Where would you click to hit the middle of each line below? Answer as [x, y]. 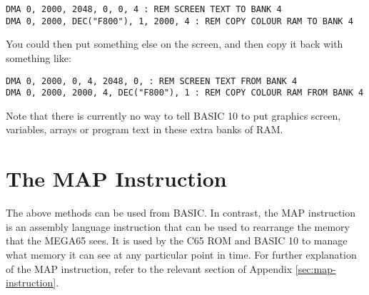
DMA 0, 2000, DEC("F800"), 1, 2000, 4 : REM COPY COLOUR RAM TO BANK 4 [180, 21]
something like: [39, 57]
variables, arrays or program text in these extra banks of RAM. [145, 129]
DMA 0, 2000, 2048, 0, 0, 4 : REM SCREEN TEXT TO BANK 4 [144, 9]
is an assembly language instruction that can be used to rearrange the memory [178, 226]
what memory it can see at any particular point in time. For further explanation [181, 254]
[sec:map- [315, 268]
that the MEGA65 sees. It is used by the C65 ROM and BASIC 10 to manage [177, 240]
